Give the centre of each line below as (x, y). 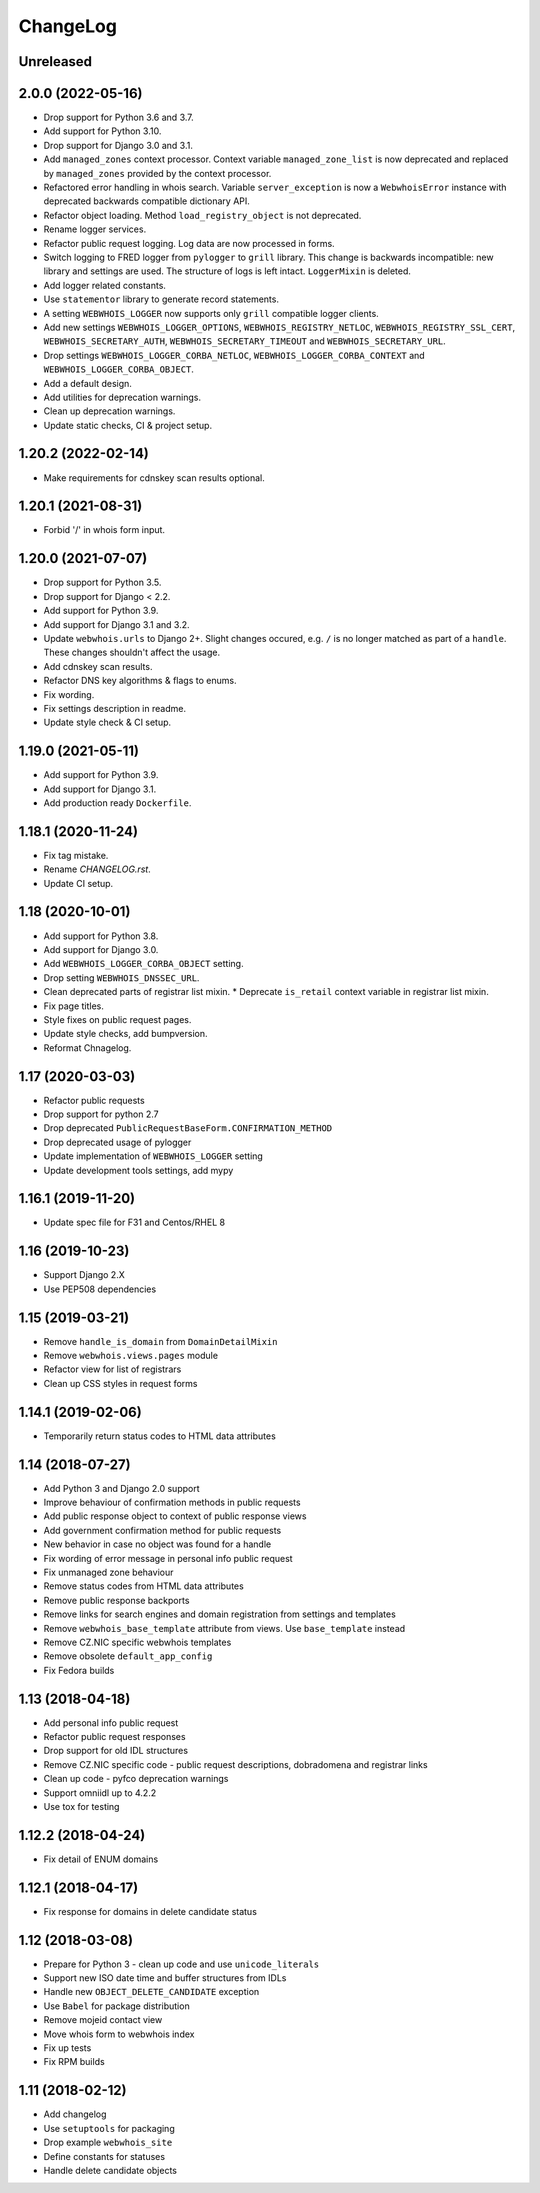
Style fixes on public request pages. (117, 1019)
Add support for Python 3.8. (101, 936)
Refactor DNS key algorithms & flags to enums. (140, 681)
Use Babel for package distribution (116, 2006)
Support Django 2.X (84, 1275)
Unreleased (55, 61)
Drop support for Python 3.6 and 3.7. (118, 117)
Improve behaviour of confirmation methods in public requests (172, 1502)
